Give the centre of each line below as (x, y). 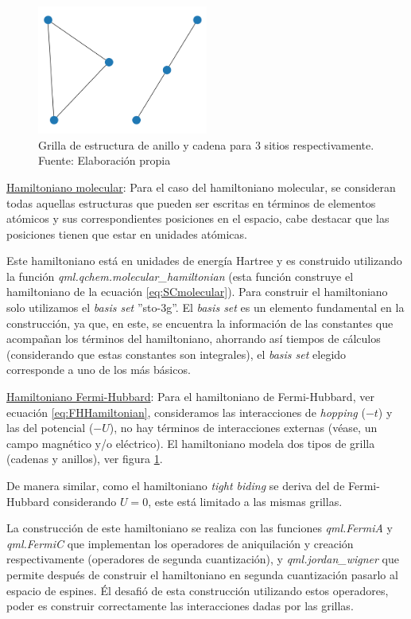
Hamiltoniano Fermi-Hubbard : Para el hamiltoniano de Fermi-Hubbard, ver (190, 397)
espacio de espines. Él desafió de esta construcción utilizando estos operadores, (198, 590)
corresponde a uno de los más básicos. (99, 370)
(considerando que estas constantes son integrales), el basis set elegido (176, 354)
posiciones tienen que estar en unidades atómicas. (127, 234)
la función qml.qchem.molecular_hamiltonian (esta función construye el (180, 276)
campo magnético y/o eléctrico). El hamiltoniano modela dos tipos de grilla (191, 443)
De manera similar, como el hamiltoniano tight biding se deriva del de (176, 485)
